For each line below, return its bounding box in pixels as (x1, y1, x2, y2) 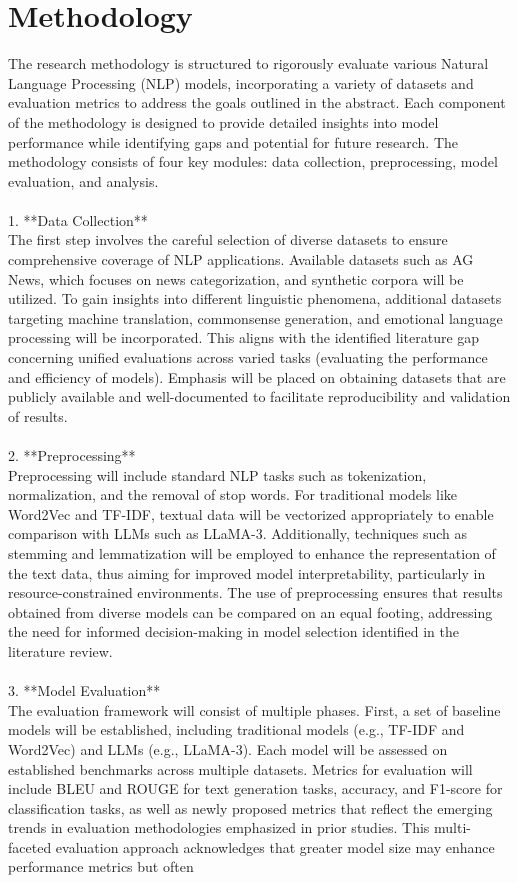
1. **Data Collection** (8, 209, 148, 230)
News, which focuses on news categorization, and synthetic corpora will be (8, 268, 464, 289)
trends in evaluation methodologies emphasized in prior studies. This (8, 817, 430, 838)
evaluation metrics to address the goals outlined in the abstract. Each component (8, 92, 506, 113)
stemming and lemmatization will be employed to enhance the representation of (8, 542, 496, 563)
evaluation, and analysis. (8, 170, 159, 191)
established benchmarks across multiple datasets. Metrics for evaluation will (8, 758, 473, 779)
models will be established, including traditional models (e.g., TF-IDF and (8, 719, 465, 740)
